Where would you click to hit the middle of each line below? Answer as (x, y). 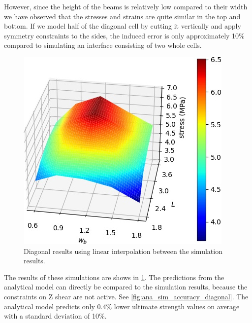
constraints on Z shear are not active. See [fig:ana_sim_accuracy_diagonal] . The (126, 296)
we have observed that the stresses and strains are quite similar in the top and (122, 16)
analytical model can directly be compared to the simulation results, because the (126, 287)
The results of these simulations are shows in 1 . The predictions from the (114, 277)
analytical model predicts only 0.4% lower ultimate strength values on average (122, 306)
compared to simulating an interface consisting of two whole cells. (103, 45)
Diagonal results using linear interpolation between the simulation (123, 251)
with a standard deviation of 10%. (55, 316)
